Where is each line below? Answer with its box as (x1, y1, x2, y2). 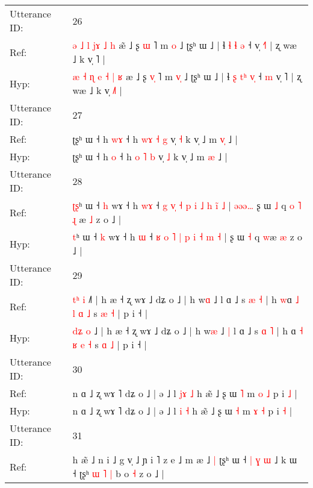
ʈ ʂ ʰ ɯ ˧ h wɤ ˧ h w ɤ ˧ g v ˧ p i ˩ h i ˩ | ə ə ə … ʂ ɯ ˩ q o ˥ (72, 198, 302, 212)
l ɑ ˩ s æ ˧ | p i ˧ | (72, 306, 148, 320)
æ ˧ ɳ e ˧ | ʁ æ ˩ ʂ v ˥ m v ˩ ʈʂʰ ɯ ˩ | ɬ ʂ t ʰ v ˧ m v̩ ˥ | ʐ (72, 69, 302, 83)
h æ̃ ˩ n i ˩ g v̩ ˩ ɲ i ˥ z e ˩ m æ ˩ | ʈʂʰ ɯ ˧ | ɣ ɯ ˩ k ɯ (72, 452, 297, 466)
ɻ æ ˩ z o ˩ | (72, 212, 122, 226)
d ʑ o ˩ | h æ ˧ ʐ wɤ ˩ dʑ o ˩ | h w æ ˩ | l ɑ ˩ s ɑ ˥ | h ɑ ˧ (72, 324, 303, 337)
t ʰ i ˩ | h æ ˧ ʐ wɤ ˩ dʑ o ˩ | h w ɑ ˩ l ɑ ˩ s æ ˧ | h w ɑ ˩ (72, 292, 299, 306)
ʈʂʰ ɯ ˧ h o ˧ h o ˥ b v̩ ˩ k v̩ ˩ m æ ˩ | (72, 149, 228, 163)
